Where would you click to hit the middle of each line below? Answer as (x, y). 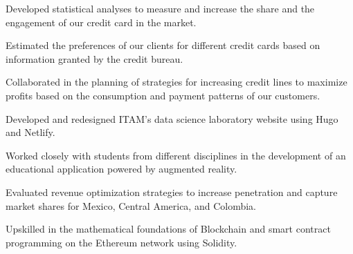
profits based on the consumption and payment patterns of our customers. (163, 95)
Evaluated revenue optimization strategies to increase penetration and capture (172, 192)
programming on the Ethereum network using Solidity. (121, 242)
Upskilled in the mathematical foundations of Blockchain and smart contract (168, 229)
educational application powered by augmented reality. (121, 169)
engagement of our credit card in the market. (101, 22)
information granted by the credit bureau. (94, 58)
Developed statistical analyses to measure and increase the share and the (160, 8)
